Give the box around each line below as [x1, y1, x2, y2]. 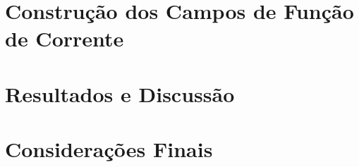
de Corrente [5, 24, 124, 53]
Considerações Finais [5, 135, 213, 163]
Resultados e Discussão [5, 79, 235, 108]
